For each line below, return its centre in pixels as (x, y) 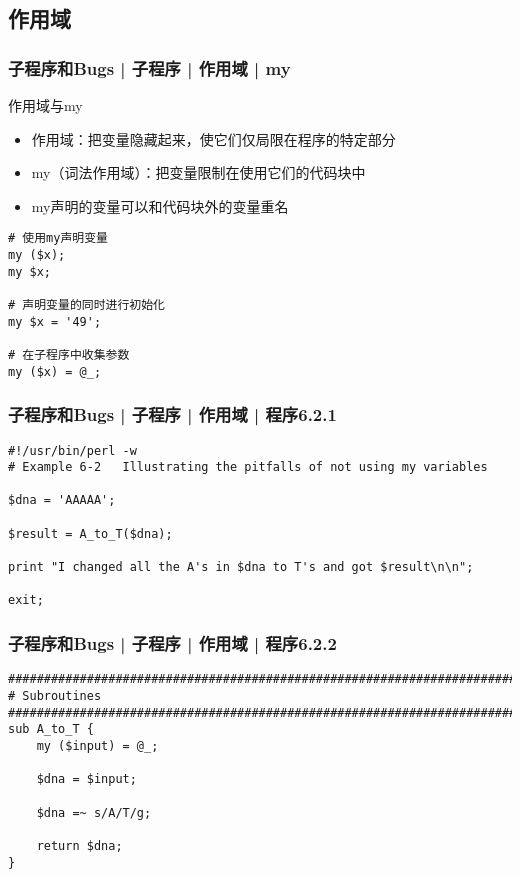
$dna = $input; (86, 779)
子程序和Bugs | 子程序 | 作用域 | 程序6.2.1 (172, 414)
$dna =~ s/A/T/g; (94, 812)
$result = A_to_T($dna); (90, 533)
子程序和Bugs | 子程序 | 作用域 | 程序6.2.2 (172, 642)
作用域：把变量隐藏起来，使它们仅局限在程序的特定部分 (213, 138)
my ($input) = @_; (97, 745)
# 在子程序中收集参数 (69, 354)
